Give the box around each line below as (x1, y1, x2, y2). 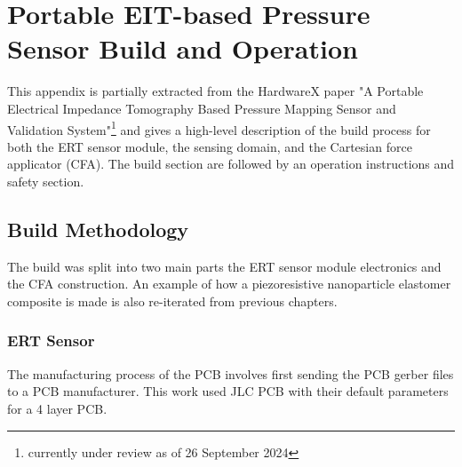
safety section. (7, 171, 84, 190)
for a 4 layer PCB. (7, 399, 108, 417)
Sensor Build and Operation (7, 30, 358, 67)
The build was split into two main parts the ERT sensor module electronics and (7, 257, 442, 275)
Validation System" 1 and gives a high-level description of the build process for (7, 117, 431, 139)
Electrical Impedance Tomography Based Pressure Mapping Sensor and (7, 99, 396, 117)
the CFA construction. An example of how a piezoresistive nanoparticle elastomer (7, 274, 451, 293)
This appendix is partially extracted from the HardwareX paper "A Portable (7, 82, 424, 100)
